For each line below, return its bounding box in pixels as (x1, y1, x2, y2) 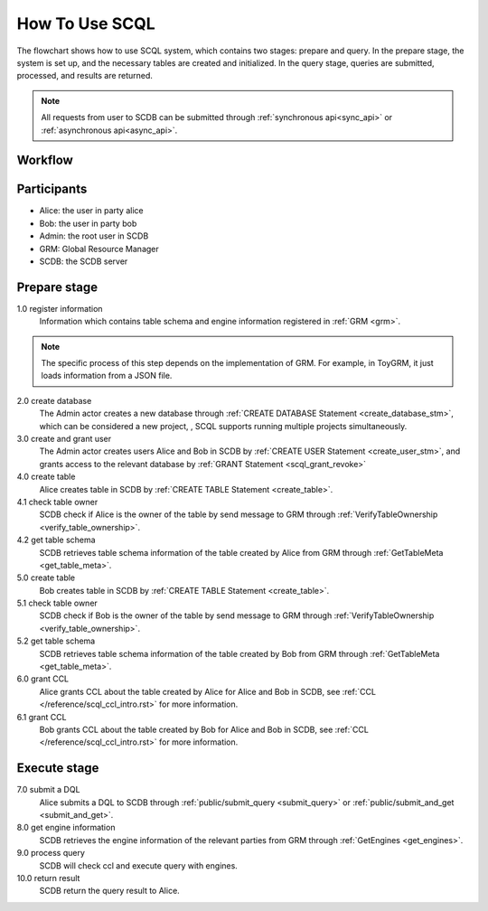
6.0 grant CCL (16, 673, 70, 684)
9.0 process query (16, 848, 86, 859)
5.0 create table (16, 572, 76, 583)
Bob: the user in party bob (39, 218, 137, 229)
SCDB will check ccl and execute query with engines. (39, 859, 239, 871)
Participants (16, 182, 88, 197)
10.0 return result (16, 873, 80, 884)
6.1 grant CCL (16, 711, 67, 722)
